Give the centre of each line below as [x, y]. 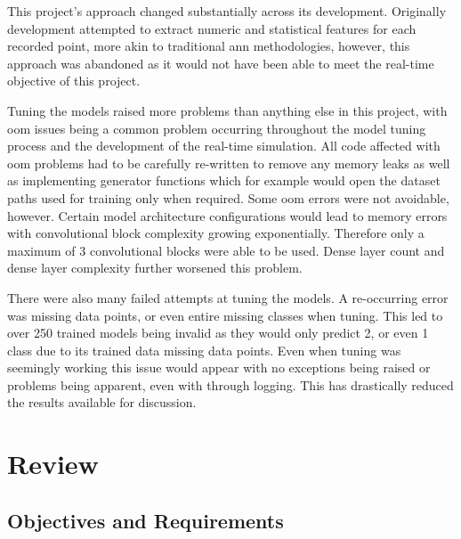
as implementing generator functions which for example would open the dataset [224, 180]
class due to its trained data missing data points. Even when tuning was [204, 350]
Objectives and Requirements [146, 520]
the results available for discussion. [102, 402]
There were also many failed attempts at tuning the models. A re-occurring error [228, 297]
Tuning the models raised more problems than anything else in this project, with [227, 110]
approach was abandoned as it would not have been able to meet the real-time [221, 63]
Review [53, 464]
